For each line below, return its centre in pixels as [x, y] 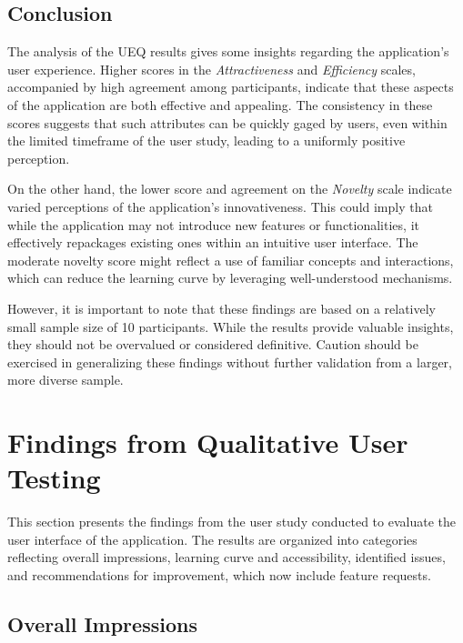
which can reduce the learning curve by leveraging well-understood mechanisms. [230, 278]
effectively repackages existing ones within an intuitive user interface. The [213, 242]
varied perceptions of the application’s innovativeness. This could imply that [220, 206]
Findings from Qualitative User [208, 442]
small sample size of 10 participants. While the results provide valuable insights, [231, 326]
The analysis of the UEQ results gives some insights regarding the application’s [228, 51]
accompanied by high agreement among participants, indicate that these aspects [231, 87]
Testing [54, 478]
